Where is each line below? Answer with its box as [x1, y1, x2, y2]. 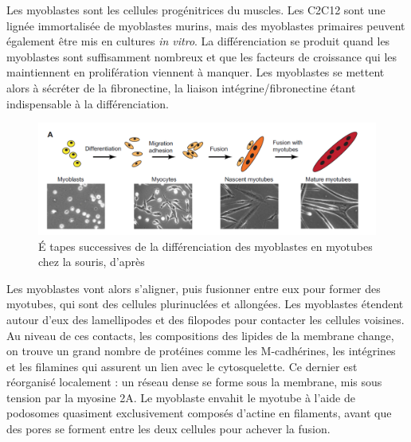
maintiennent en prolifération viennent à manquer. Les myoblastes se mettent [6, 64, 385, 80]
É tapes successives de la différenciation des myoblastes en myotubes [38, 237, 373, 254]
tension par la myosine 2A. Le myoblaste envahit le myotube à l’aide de [6, 389, 355, 405]
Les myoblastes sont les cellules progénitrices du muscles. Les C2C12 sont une [6, 2, 386, 18]
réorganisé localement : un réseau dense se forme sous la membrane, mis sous [6, 374, 382, 390]
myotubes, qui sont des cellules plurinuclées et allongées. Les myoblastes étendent [6, 295, 404, 312]
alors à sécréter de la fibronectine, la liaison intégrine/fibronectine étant [6, 79, 356, 96]
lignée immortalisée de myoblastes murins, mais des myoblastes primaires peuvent [6, 17, 405, 33]
